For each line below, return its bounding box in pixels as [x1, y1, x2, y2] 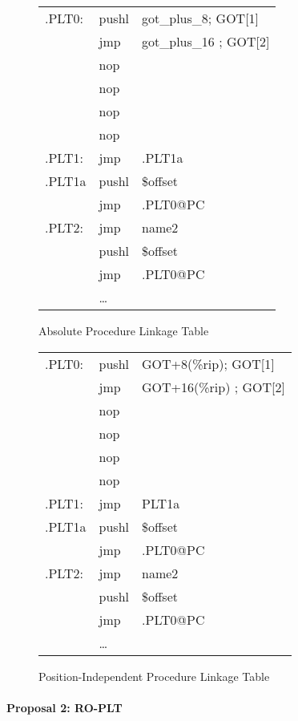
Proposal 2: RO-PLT [6, 699, 123, 715]
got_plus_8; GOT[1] [142, 9, 260, 27]
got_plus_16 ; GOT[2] [142, 32, 270, 51]
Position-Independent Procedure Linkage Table [38, 667, 270, 684]
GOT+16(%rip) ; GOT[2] [142, 377, 285, 396]
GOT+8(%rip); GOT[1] [142, 354, 275, 373]
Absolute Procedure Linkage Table [38, 322, 209, 338]
